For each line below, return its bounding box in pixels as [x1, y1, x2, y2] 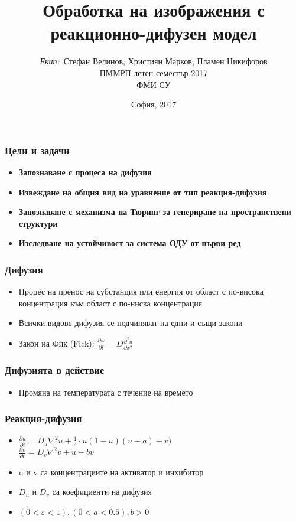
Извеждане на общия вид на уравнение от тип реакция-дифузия [18, 185, 267, 198]
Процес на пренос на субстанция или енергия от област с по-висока [18, 285, 264, 298]
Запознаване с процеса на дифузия [18, 165, 152, 178]
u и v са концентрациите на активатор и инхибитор [18, 465, 204, 478]
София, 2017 [131, 98, 176, 110]
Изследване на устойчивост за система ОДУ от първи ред [18, 237, 241, 249]
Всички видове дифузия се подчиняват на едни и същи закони [18, 317, 243, 329]
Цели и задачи [5, 142, 70, 157]
